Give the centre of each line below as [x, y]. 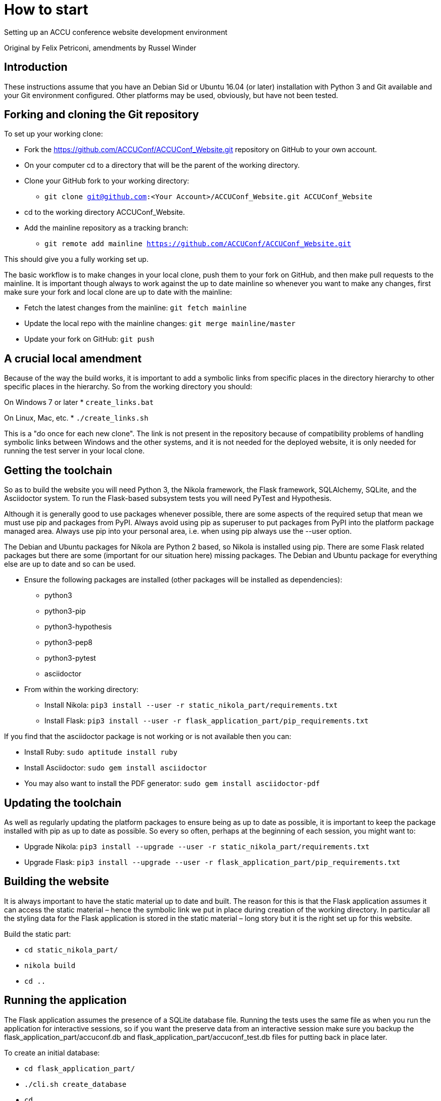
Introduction [36, 67]
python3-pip [65, 611]
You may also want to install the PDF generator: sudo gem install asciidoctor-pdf [172, 784]
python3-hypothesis [78, 627]
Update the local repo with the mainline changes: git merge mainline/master [160, 324]
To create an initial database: [52, 1052]
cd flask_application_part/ [80, 1068]
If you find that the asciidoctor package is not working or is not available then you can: [148, 737]
